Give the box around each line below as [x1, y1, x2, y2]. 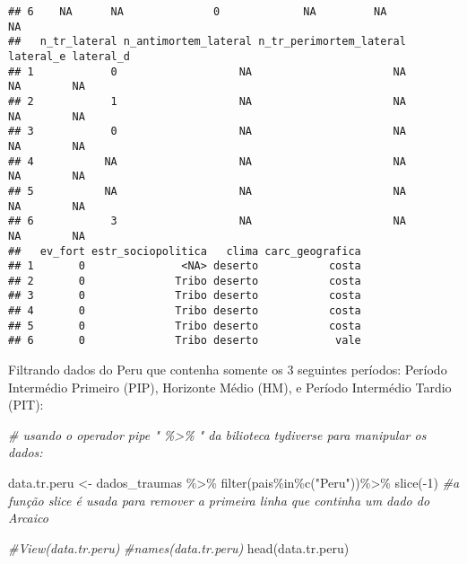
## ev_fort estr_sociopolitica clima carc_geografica [8, 244, 361, 258]
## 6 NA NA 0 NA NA [8, 5, 387, 18]
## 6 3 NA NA [8, 215, 406, 228]
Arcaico [8, 508, 48, 527]
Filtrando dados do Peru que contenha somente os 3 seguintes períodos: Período [8, 360, 447, 379]
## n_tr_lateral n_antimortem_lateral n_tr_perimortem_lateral [8, 35, 406, 48]
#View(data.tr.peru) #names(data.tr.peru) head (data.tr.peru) [8, 538, 350, 557]
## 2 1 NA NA [8, 94, 406, 108]
